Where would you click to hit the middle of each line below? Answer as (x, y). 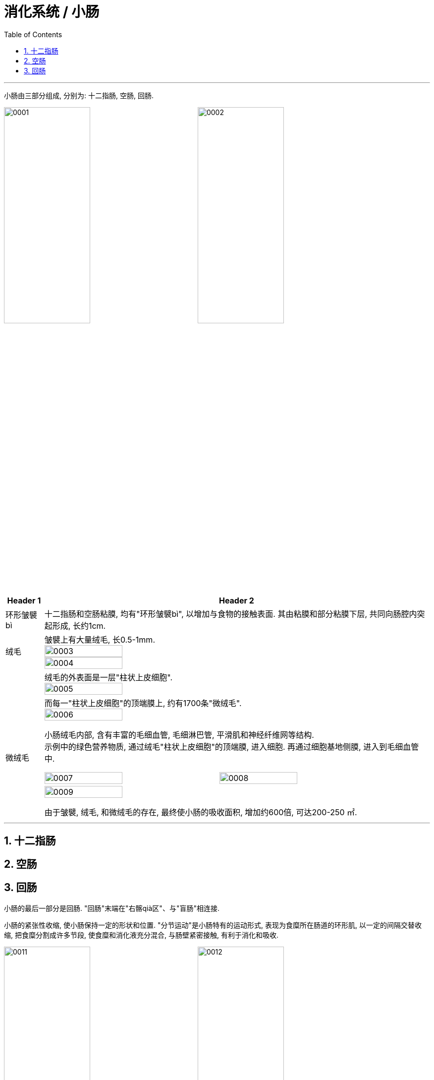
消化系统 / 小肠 (52, 12)
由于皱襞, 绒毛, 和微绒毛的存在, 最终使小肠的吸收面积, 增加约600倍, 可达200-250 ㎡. (201, 812)
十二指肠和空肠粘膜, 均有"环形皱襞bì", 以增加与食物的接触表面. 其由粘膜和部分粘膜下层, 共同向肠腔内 (231, 614)
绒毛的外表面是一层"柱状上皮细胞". (108, 678)
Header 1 (24, 601)
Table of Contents (33, 34)
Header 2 (236, 601)
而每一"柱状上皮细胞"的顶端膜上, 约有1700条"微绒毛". (143, 703)
